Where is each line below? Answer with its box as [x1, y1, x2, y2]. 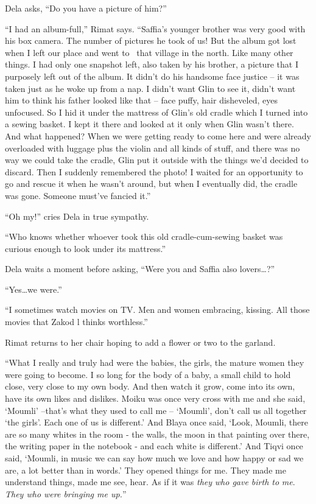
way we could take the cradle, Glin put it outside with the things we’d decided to [5, 153, 309, 166]
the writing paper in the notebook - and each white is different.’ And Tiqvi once [5, 439, 303, 452]
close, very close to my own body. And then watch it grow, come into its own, [5, 380, 295, 393]
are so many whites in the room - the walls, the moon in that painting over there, [5, 427, 310, 440]
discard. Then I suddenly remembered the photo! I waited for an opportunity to [5, 165, 303, 178]
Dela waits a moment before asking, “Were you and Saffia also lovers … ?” [5, 262, 275, 275]
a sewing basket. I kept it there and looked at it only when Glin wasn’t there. [5, 117, 294, 130]
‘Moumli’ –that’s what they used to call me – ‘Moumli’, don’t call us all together [5, 404, 307, 416]
